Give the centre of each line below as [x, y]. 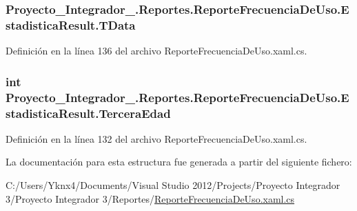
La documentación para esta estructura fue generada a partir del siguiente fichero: [179, 162]
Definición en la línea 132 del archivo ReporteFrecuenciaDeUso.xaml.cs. [156, 138]
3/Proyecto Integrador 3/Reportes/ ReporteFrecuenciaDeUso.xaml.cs [150, 198]
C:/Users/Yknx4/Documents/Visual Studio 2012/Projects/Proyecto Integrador [173, 184]
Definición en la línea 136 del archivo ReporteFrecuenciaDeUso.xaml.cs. [156, 51]
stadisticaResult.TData [71, 24]
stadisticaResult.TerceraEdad [88, 113]
